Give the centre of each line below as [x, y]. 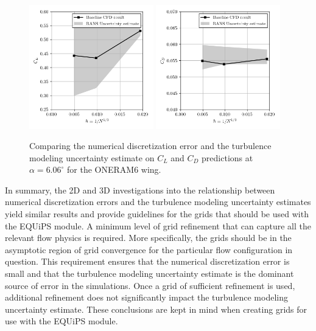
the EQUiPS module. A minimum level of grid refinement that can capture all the [158, 225]
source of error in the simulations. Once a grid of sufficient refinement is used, [150, 285]
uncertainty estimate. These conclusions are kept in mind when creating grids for [156, 309]
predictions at [227, 157]
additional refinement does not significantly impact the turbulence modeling [146, 297]
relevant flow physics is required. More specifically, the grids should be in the [148, 238]
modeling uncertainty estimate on [92, 157]
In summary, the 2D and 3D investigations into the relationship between [140, 190]
